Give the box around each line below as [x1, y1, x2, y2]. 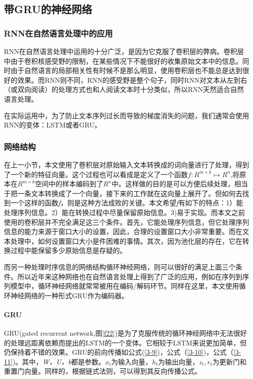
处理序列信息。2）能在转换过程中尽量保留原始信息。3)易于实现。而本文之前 [4, 207, 245, 217]
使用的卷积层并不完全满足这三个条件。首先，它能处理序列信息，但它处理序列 [4, 217, 249, 227]
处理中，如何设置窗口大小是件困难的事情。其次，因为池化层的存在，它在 [10, 235, 242, 246]
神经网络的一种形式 [10, 290, 72, 300]
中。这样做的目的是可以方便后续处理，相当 [111, 179, 248, 189]
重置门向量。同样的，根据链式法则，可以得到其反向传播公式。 [4, 366, 201, 376]
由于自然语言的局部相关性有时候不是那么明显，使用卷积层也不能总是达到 [10, 65, 242, 75]
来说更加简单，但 [192, 337, 247, 347]
